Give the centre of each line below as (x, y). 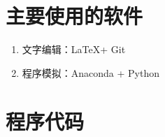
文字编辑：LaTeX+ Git (74, 49)
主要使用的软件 (74, 16)
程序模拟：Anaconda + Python (91, 72)
